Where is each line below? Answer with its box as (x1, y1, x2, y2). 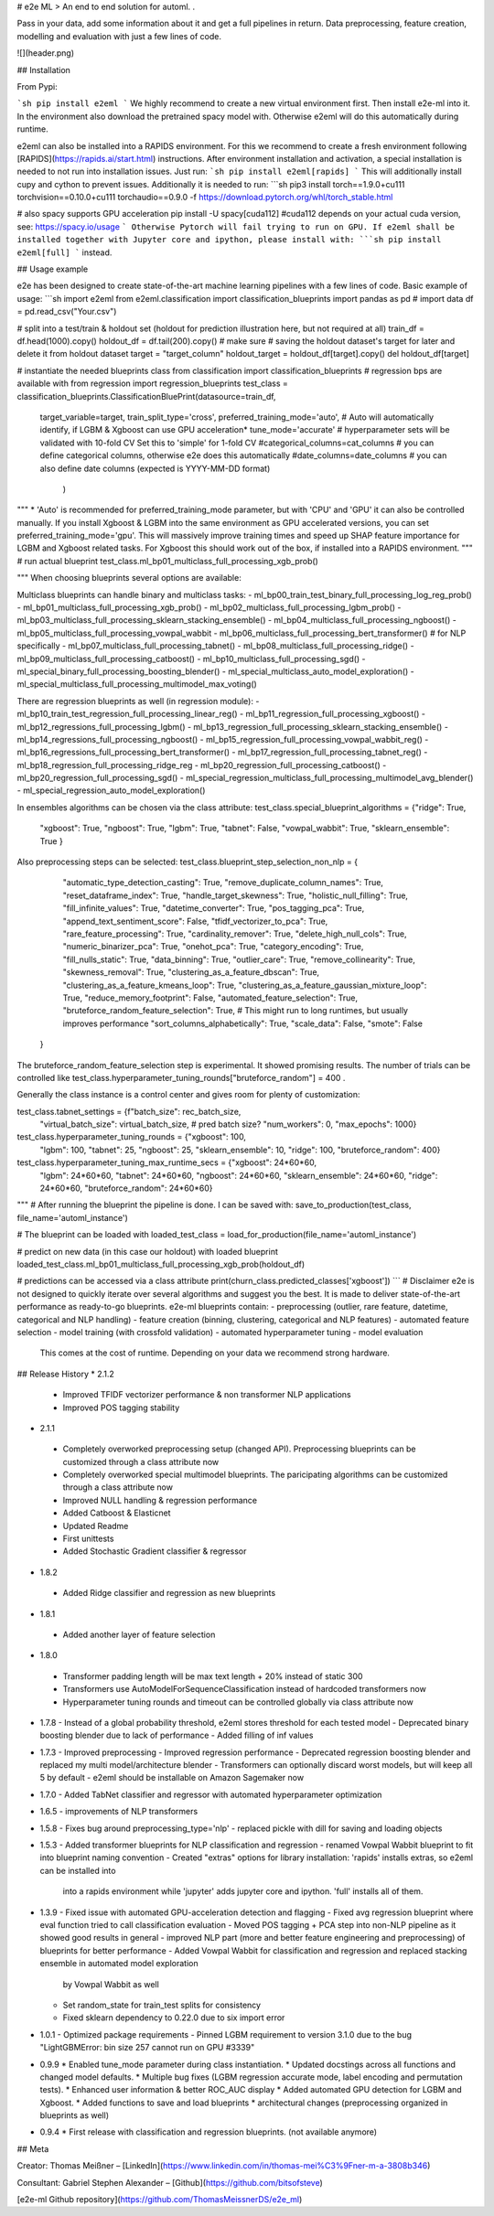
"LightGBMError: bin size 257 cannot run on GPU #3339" (39, 2042, 255, 2053)
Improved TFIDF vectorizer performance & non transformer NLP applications (62, 1389, 351, 1400)
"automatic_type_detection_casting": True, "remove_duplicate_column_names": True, (62, 877, 384, 888)
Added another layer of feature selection (62, 1629, 216, 1640)
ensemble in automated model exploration (39, 1958, 199, 1969)
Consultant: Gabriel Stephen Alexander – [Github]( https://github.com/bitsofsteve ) (16, 2177, 324, 2188)
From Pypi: (16, 80, 59, 91)
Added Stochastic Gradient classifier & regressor (62, 1546, 247, 1557)
